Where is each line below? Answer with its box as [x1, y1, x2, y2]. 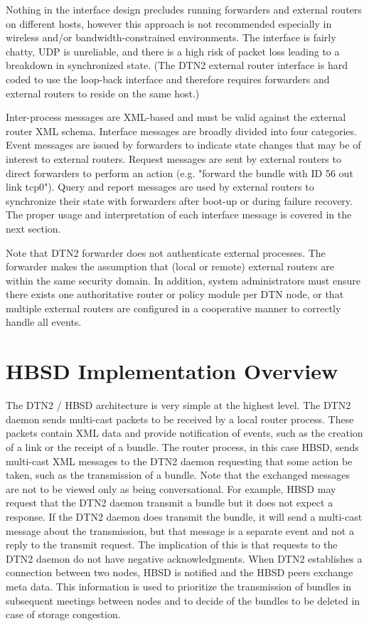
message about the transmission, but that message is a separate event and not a [6, 523, 354, 538]
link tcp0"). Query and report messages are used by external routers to [6, 179, 314, 194]
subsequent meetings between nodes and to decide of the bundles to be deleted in [6, 593, 360, 608]
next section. [6, 221, 61, 235]
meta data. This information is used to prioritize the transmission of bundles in [6, 578, 352, 593]
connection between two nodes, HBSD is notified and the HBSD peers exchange [6, 565, 353, 580]
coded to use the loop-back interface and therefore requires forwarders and [6, 71, 330, 86]
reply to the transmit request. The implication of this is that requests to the [6, 537, 338, 552]
